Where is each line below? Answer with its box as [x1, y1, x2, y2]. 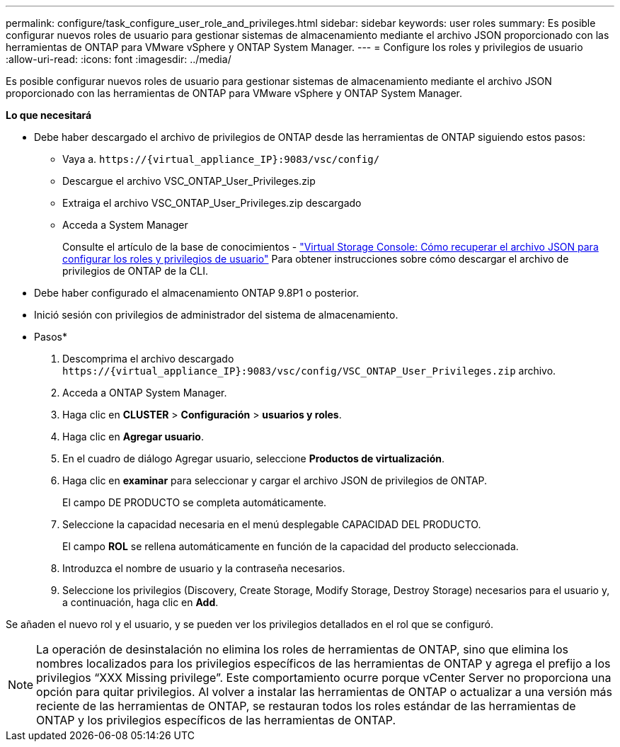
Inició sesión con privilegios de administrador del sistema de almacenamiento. [34, 309, 398, 321]
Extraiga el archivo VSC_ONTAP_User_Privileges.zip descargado [62, 197, 362, 209]
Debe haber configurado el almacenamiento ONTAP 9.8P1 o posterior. [34, 287, 360, 299]
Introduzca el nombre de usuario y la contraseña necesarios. [62, 562, 345, 574]
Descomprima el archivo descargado [62, 353, 234, 365]
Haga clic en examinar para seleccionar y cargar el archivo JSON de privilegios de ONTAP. [62, 474, 488, 486]
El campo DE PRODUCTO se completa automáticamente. [62, 496, 327, 508]
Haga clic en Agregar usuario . [62, 430, 205, 443]
